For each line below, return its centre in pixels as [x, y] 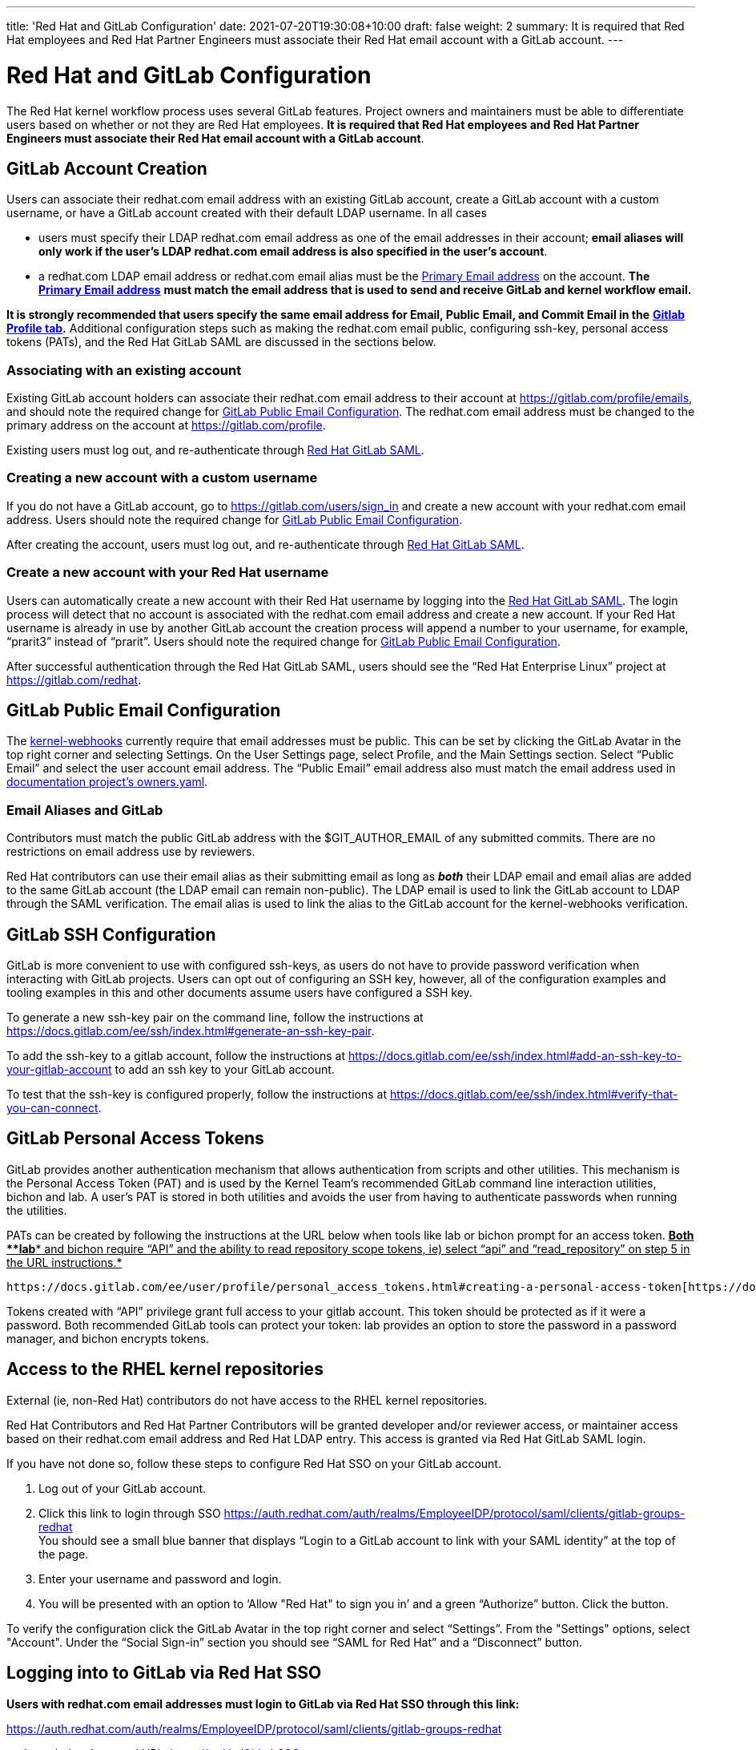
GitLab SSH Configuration [111, 934]
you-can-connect [52, 1108]
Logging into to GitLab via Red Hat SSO [164, 1673]
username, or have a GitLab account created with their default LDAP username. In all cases [247, 213]
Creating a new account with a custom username [162, 478]
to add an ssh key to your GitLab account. [225, 1070]
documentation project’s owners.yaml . [107, 782]
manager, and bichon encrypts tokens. [108, 1338]
